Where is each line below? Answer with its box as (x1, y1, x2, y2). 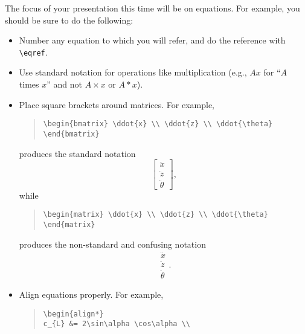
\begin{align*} (43, 309, 104, 318)
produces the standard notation (19, 147, 136, 159)
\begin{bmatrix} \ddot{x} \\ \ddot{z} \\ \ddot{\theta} (43, 120, 273, 129)
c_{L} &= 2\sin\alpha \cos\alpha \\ (43, 320, 190, 329)
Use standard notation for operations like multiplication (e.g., (19, 66, 247, 79)
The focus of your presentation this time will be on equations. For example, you (5, 2, 300, 14)
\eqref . (19, 45, 48, 58)
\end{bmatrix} (43, 129, 100, 138)
